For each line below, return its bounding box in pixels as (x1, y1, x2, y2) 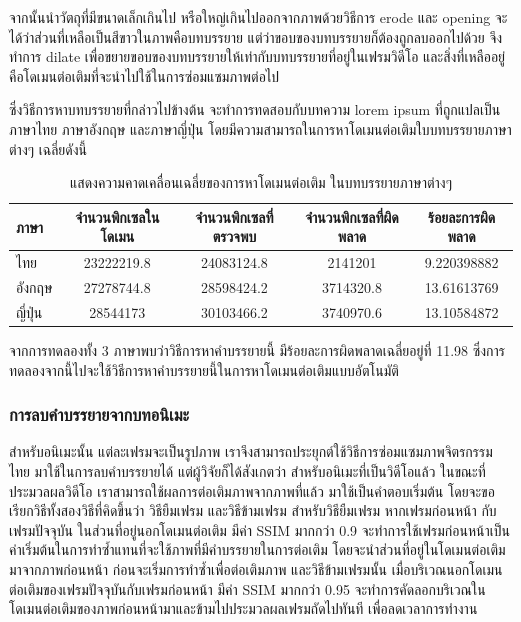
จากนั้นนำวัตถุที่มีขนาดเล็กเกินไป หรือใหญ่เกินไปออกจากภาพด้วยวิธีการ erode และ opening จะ (9, 7, 508, 27)
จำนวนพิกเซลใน (75, 206, 160, 227)
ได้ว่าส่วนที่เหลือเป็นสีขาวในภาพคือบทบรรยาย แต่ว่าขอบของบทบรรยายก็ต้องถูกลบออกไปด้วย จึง (9, 26, 503, 47)
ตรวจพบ (212, 226, 257, 247)
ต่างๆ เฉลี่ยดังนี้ (9, 138, 88, 159)
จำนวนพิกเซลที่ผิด (305, 206, 399, 227)
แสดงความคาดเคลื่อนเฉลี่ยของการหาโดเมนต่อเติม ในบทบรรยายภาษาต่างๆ (70, 172, 452, 193)
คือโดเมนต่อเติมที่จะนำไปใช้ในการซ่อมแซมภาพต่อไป (9, 65, 280, 86)
